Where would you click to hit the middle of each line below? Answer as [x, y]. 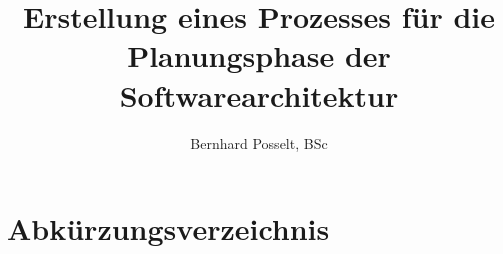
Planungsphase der [259, 55]
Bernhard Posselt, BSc [259, 142]
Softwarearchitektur [259, 94]
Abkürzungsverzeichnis [168, 228]
